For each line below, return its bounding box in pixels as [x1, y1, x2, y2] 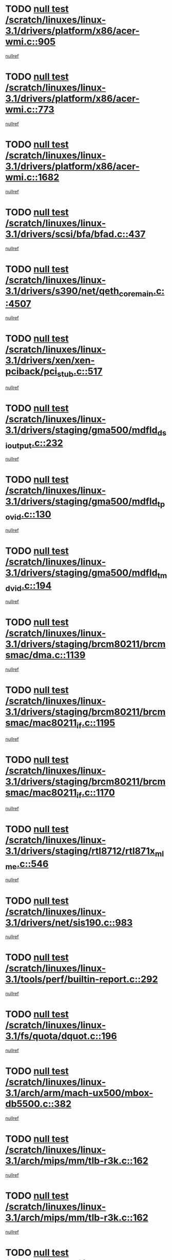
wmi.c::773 [5, 104, 55, 116]
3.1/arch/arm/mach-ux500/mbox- [5, 1087, 154, 1099]
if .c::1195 [77, 717, 116, 731]
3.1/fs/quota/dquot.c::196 [5, 1030, 117, 1042]
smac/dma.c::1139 [5, 649, 86, 661]
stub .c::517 [57, 366, 103, 379]
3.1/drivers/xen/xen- [5, 355, 95, 367]
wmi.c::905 [5, 36, 55, 48]
